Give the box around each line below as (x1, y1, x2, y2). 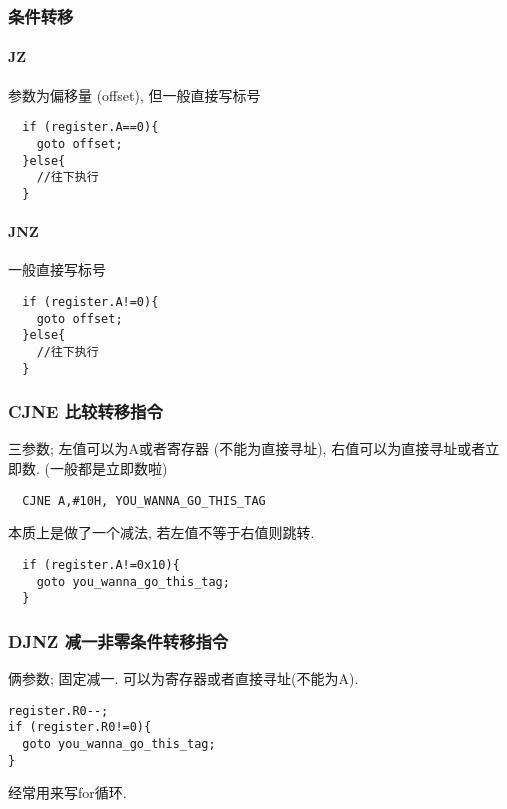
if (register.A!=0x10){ (22, 557, 180, 572)
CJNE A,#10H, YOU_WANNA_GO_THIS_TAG (22, 493, 266, 508)
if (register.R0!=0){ (8, 720, 152, 735)
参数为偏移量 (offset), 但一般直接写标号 (8, 84, 261, 105)
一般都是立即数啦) (49, 458, 168, 478)
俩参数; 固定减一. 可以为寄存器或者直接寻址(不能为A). (8, 668, 359, 689)
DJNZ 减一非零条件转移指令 (8, 628, 229, 653)
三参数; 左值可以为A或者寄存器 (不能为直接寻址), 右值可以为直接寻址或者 (8, 438, 486, 459)
